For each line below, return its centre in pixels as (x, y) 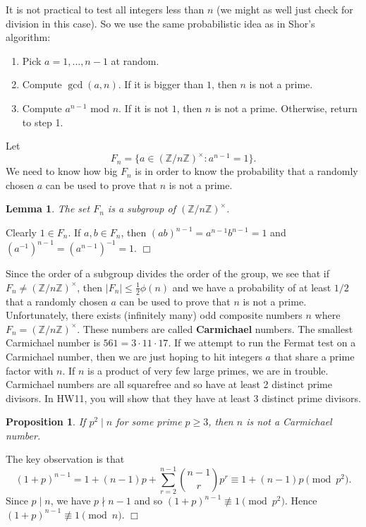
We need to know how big (62, 171)
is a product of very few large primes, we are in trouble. (208, 370)
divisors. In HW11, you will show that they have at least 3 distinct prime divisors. (183, 398)
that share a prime (314, 356)
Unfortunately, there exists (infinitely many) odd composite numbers (154, 315)
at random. (135, 60)
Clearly (21, 232)
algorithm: (28, 37)
